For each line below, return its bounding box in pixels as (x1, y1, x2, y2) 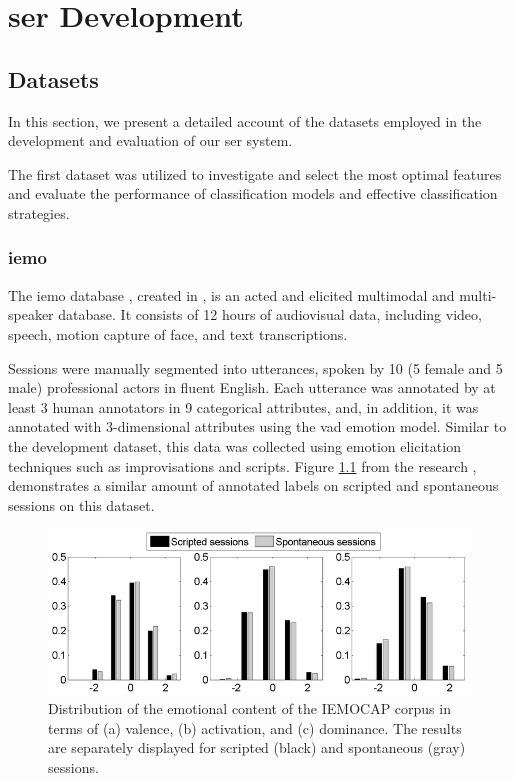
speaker (8, 304, 54, 325)
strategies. (8, 202, 70, 223)
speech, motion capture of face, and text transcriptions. (8, 323, 348, 344)
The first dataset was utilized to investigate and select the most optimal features (8, 163, 502, 184)
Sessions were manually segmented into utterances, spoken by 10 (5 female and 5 (8, 357, 503, 378)
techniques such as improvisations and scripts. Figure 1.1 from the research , (8, 455, 477, 476)
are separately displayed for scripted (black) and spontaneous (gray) (48, 737, 466, 758)
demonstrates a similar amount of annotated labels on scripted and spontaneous (8, 475, 499, 496)
